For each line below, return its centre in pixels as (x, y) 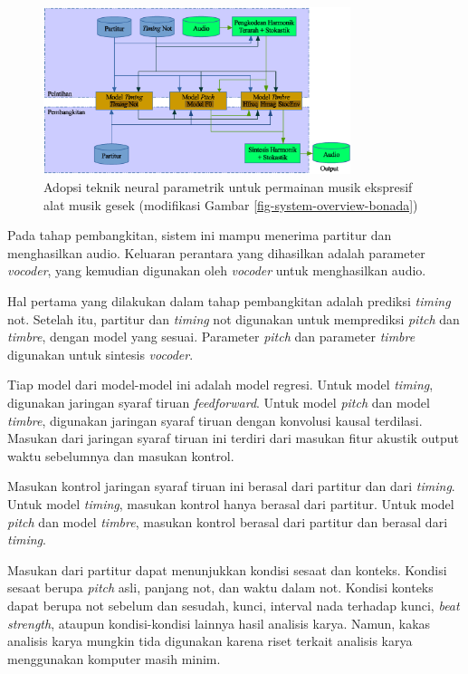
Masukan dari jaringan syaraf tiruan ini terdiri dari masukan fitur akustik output (233, 438)
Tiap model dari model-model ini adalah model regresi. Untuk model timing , (220, 385)
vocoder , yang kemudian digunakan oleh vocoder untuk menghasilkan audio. (217, 270)
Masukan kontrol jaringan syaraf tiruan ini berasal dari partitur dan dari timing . (231, 486)
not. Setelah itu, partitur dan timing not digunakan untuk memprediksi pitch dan (234, 318)
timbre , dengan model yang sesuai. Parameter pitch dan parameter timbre (211, 337)
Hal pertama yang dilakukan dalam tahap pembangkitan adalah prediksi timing (229, 301)
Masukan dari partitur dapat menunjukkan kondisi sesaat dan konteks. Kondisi (227, 569)
